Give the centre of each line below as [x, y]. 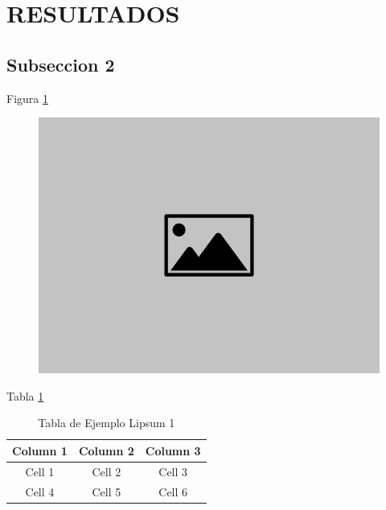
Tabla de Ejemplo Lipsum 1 [107, 423]
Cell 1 [40, 471]
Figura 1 [27, 98]
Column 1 [40, 450]
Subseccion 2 [61, 64]
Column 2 [106, 450]
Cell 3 [173, 471]
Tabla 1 [25, 395]
